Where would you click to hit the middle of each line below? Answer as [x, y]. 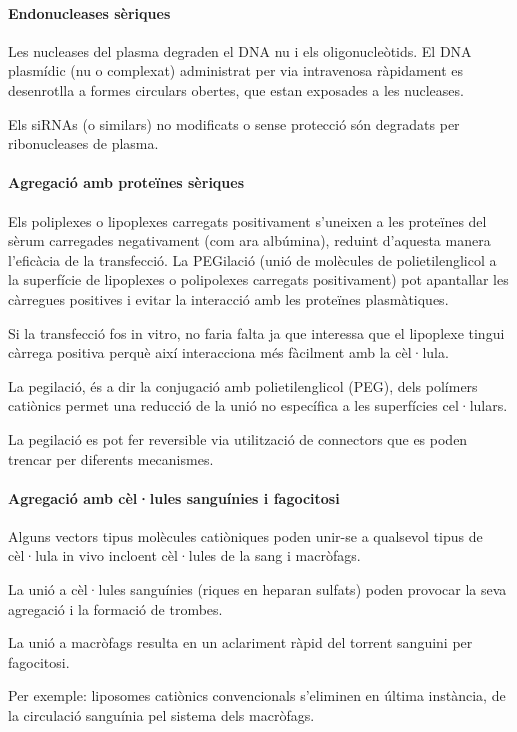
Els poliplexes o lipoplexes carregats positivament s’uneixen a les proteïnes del [247, 220]
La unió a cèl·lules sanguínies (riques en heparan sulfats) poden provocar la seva [257, 589]
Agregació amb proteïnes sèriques [126, 182]
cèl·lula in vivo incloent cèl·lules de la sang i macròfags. [184, 555]
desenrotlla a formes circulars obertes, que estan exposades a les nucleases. [236, 89]
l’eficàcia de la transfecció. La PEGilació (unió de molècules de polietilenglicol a [252, 259]
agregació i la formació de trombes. [115, 608]
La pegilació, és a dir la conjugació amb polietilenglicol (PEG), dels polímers [243, 385]
